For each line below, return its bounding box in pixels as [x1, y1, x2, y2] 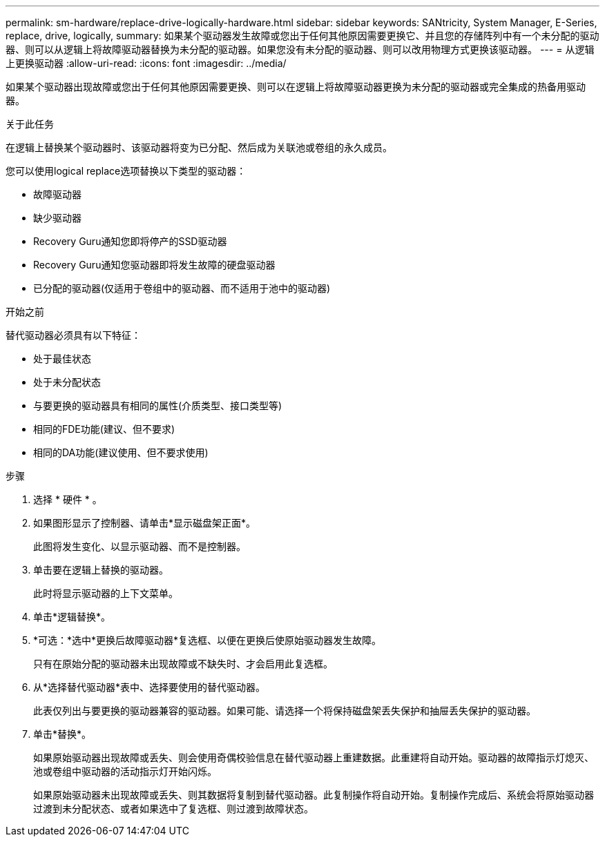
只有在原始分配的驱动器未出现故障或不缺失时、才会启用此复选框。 [33, 658, 333, 669]
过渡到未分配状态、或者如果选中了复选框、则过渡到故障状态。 [33, 803, 314, 814]
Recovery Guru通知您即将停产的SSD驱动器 [33, 235, 227, 247]
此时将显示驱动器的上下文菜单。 [33, 587, 178, 599]
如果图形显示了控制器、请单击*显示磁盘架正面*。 [33, 517, 256, 529]
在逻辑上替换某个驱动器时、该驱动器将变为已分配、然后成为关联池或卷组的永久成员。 [6, 141, 392, 153]
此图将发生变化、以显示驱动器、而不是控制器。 [33, 540, 246, 552]
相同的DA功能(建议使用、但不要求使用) [33, 447, 209, 458]
